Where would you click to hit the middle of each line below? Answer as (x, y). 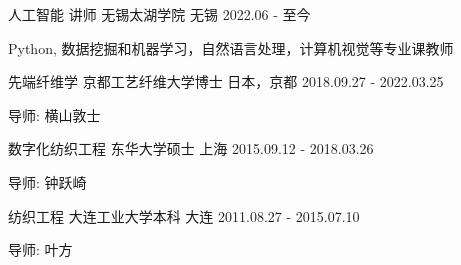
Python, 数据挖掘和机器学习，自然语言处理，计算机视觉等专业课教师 (231, 47)
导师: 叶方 (40, 249)
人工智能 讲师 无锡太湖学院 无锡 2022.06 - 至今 (159, 14)
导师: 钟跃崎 (47, 181)
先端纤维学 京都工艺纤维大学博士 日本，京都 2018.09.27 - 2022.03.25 (226, 81)
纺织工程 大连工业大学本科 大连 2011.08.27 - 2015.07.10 (184, 215)
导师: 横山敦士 (54, 114)
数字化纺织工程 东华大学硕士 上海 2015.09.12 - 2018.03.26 (191, 148)
